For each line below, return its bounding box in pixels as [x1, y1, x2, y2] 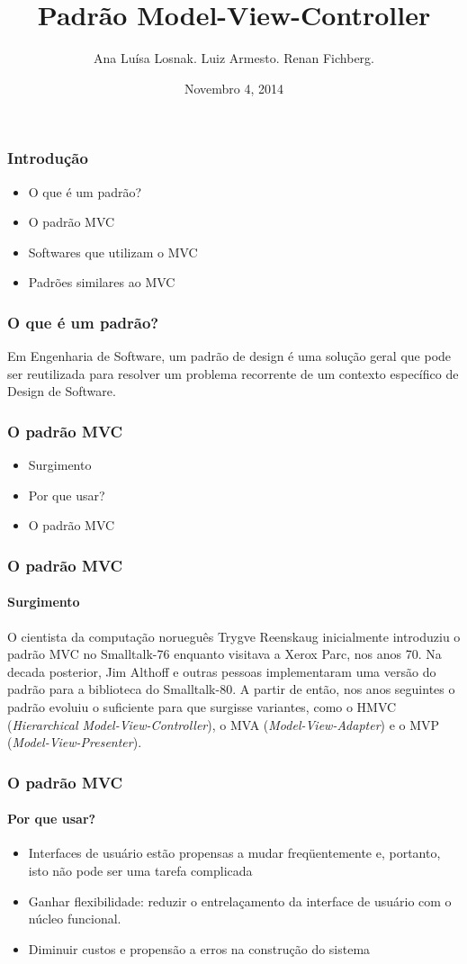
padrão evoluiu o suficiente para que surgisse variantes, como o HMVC [7, 698, 397, 716]
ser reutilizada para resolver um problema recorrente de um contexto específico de [7, 364, 459, 383]
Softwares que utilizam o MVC [28, 242, 198, 261]
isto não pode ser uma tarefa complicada [28, 861, 253, 880]
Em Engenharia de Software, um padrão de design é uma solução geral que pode [7, 347, 452, 365]
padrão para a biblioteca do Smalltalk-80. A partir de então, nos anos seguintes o [7, 680, 455, 698]
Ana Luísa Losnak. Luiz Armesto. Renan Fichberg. [93, 49, 374, 68]
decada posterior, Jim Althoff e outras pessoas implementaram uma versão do [7, 662, 436, 680]
